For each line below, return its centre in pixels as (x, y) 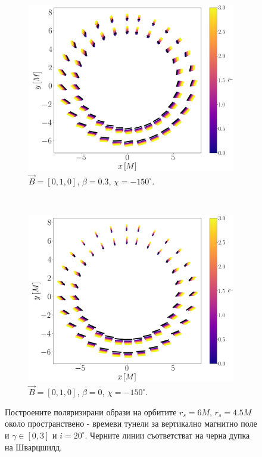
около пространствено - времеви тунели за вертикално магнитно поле (131, 423)
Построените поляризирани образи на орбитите (91, 411)
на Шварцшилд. (33, 447)
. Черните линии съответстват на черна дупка (167, 435)
